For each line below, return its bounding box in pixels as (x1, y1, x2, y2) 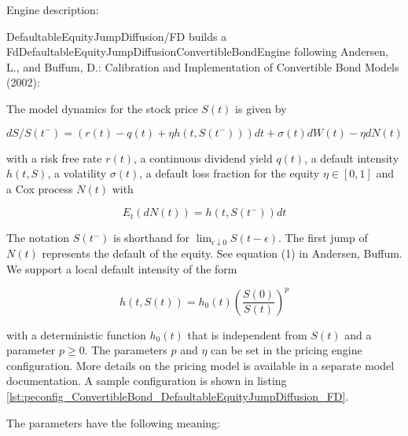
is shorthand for (112, 229, 190, 246)
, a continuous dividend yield (134, 149, 273, 166)
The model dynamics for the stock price (6, 100, 198, 116)
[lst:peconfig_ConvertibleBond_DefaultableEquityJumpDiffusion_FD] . (6, 388, 349, 404)
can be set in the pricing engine (211, 342, 362, 358)
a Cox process (6, 180, 73, 196)
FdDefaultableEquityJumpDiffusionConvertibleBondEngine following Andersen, (6, 43, 389, 60)
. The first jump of (278, 229, 368, 246)
